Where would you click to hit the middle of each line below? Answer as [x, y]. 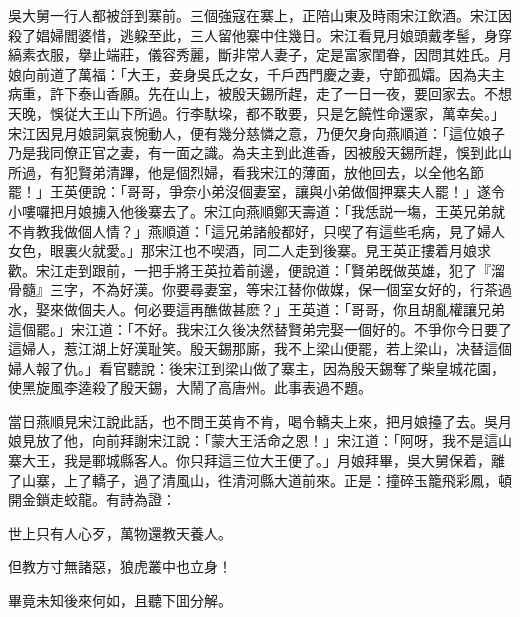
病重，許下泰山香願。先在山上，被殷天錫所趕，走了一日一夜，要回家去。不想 [260, 93]
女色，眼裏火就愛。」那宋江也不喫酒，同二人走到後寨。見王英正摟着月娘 [242, 250]
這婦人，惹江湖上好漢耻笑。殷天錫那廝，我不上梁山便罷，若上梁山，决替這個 [260, 348]
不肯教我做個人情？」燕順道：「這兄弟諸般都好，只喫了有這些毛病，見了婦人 [256, 230]
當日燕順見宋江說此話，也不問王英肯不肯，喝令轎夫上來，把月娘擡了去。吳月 [260, 420]
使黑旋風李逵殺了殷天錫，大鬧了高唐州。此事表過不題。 [190, 387]
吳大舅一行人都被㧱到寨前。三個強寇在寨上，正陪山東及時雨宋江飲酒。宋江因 [260, 15]
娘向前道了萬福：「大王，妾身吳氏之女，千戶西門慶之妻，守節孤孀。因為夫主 [256, 73]
